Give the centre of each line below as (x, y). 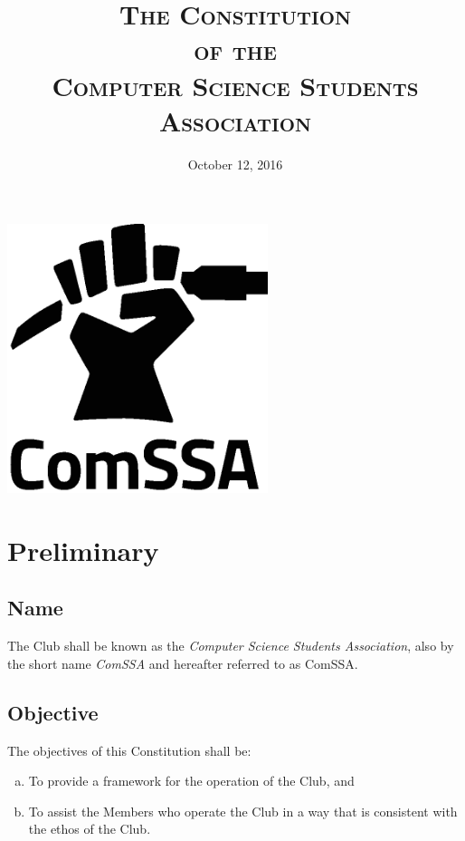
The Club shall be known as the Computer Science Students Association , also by (231, 646)
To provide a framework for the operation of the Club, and (191, 781)
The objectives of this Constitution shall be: (129, 750)
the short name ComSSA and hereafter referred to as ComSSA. (183, 663)
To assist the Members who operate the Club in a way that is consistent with (243, 811)
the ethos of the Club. (90, 829)
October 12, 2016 (235, 164)
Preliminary (83, 550)
